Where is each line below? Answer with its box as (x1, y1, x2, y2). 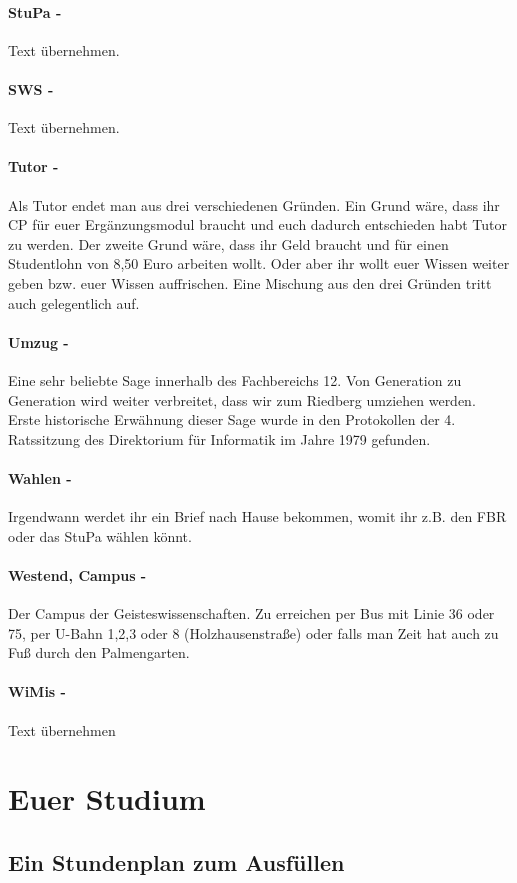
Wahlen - (8, 467, 72, 488)
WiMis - (8, 681, 66, 702)
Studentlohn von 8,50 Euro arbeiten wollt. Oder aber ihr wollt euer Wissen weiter (8, 253, 510, 274)
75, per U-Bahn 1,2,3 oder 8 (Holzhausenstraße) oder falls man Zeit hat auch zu (8, 622, 499, 643)
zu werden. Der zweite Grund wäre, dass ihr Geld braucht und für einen (8, 233, 449, 254)
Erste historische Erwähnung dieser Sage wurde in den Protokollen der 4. (8, 409, 456, 430)
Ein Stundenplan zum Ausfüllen (8, 847, 345, 878)
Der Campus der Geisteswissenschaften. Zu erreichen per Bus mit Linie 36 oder (8, 603, 495, 624)
